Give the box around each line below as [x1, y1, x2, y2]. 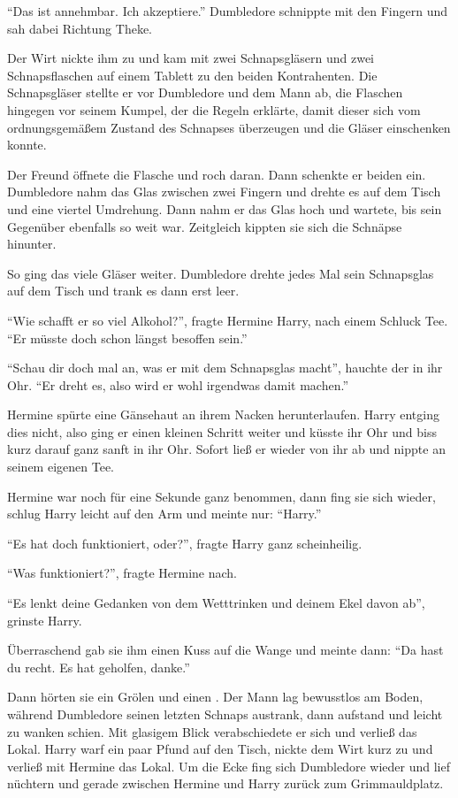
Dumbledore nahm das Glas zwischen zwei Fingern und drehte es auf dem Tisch [7, 182, 441, 201]
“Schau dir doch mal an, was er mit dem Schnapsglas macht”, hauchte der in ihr [7, 358, 443, 377]
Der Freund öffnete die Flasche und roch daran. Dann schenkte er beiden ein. [7, 165, 426, 183]
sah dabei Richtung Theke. [7, 19, 152, 37]
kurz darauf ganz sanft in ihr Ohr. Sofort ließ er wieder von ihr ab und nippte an [7, 440, 446, 458]
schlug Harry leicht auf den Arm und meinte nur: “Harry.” [7, 504, 322, 523]
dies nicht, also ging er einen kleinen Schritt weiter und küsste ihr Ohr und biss [7, 422, 438, 441]
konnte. [7, 135, 47, 154]
